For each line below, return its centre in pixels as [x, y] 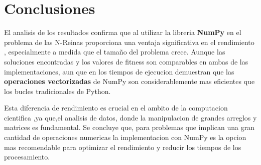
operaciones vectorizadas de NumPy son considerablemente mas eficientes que [129, 81]
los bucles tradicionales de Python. [57, 91]
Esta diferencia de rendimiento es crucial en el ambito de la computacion [116, 108]
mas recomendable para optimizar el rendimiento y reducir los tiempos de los [123, 147]
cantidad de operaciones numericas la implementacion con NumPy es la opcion [125, 137]
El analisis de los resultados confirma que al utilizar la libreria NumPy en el [123, 32]
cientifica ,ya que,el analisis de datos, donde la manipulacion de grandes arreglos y [130, 117]
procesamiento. [27, 157]
